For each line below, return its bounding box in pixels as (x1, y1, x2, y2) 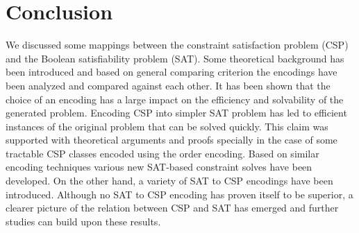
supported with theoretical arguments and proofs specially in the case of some (6, 132, 337, 147)
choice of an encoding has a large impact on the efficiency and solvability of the (6, 92, 344, 106)
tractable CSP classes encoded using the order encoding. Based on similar (6, 146, 319, 160)
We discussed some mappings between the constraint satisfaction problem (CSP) (6, 37, 349, 52)
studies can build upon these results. (6, 214, 161, 228)
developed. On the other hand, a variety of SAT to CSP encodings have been (6, 173, 333, 188)
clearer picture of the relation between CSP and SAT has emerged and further (6, 200, 339, 215)
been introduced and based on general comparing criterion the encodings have (6, 64, 337, 79)
